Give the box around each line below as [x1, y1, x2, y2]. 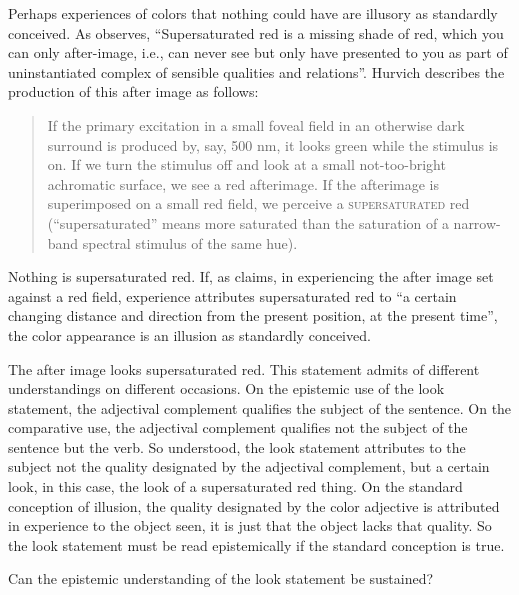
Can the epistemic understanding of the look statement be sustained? [8, 568, 434, 589]
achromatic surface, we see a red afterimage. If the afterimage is [47, 173, 439, 194]
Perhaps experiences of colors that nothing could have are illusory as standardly [8, 3, 498, 23]
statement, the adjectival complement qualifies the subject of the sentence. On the [8, 397, 512, 418]
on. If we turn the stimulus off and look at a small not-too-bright [47, 154, 446, 175]
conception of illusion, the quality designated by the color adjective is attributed [8, 495, 500, 516]
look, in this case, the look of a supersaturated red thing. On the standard [8, 476, 463, 497]
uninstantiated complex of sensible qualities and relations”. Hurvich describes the [8, 61, 505, 82]
